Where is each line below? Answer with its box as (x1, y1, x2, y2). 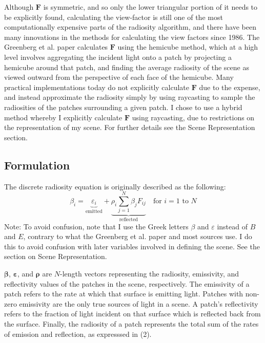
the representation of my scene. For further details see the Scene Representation (4, 122, 255, 133)
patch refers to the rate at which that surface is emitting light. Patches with (4, 288, 243, 299)
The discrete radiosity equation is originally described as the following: (4, 181, 226, 191)
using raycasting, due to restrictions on (132, 112, 255, 122)
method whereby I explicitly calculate (4, 112, 123, 122)
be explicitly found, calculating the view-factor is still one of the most (4, 11, 223, 22)
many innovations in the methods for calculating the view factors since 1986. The (4, 31, 260, 42)
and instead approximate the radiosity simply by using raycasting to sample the (4, 92, 255, 102)
